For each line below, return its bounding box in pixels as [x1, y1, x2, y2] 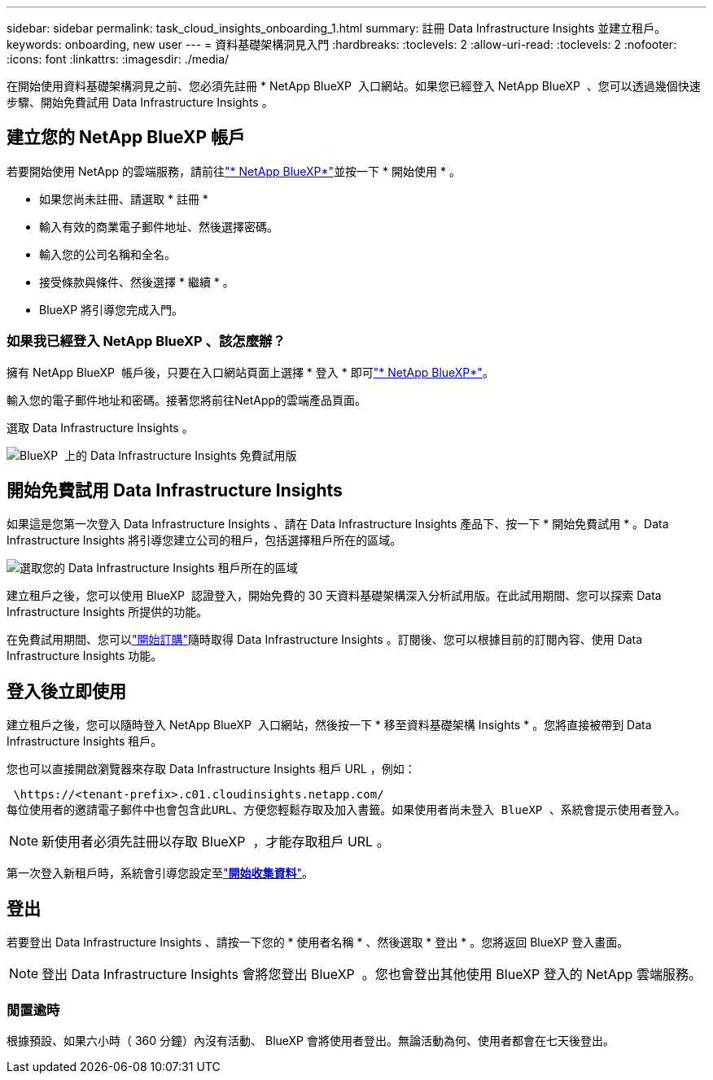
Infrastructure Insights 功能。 [7, 649, 163, 663]
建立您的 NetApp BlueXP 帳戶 [7, 127, 245, 148]
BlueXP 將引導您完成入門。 [39, 302, 184, 317]
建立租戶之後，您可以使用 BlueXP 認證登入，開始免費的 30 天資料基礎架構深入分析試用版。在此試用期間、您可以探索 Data [7, 588, 662, 603]
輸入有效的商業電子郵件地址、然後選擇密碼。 [39, 219, 278, 234]
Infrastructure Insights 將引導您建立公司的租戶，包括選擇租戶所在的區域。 [7, 533, 402, 548]
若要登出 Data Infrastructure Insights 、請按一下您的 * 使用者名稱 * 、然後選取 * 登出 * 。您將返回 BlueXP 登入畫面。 [7, 935, 629, 950]
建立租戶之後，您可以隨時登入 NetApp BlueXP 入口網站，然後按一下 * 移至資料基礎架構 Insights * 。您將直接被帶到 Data [7, 718, 652, 732]
